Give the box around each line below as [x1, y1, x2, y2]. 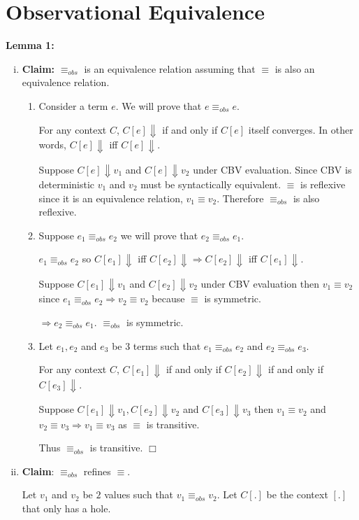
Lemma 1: [6, 38, 54, 52]
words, [38, 137, 66, 151]
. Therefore [217, 190, 264, 205]
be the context [266, 487, 328, 502]
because [152, 291, 185, 306]
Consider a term [38, 98, 108, 113]
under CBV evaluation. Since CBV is [193, 162, 352, 176]
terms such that [133, 338, 201, 353]
